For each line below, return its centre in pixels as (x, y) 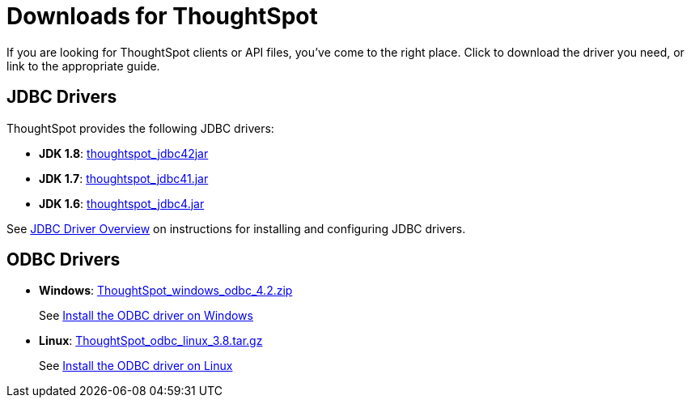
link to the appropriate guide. (83, 66)
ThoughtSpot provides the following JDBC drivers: (140, 128)
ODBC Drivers (64, 260)
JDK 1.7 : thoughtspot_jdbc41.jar (124, 178)
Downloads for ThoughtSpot (162, 16)
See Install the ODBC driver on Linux (136, 366)
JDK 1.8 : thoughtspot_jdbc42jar (124, 153)
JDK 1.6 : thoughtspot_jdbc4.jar (122, 203)
